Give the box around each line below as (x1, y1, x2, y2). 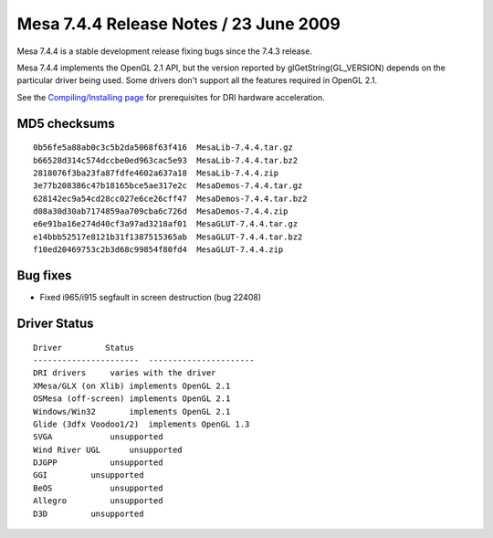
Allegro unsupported (33, 496, 163, 506)
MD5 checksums (16, 115, 116, 132)
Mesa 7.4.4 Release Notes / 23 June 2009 (16, 14, 341, 34)
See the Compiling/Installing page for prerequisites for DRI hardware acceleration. (16, 91, 325, 102)
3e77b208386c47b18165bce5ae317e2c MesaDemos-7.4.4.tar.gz (33, 181, 303, 191)
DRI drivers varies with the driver (33, 368, 216, 378)
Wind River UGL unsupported (33, 444, 183, 455)
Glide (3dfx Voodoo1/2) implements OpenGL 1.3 (33, 418, 250, 429)
